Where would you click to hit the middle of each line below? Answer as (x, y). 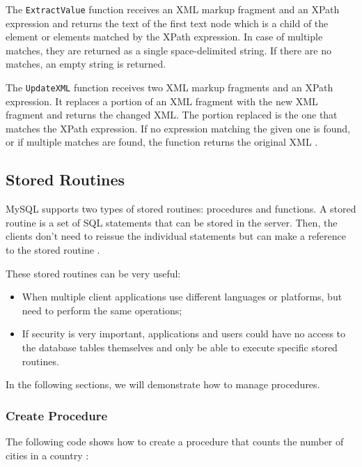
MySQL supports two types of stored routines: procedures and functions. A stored (181, 209)
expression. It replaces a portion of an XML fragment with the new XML (162, 101)
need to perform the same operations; (102, 310)
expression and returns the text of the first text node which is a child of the (167, 23)
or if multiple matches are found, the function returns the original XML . (162, 142)
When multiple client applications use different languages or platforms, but (182, 297)
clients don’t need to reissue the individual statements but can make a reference (176, 236)
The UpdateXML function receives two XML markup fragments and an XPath (170, 87)
